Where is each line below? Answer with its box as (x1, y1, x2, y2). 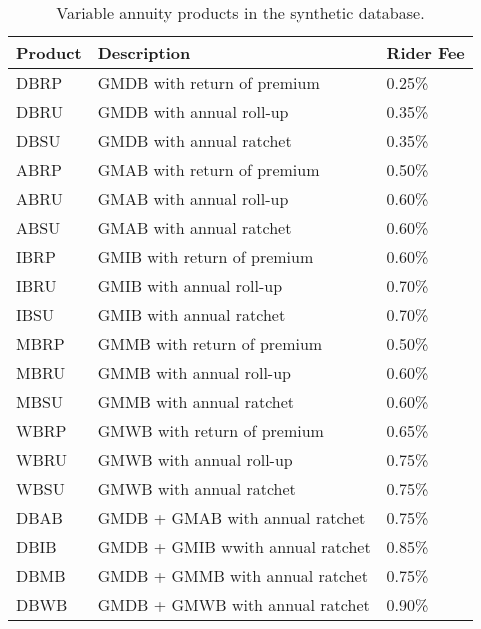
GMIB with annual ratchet (97, 303, 286, 326)
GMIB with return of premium (97, 245, 314, 268)
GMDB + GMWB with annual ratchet (97, 593, 370, 616)
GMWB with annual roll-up (97, 448, 293, 471)
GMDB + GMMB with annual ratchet (97, 564, 368, 587)
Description (97, 41, 191, 64)
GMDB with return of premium (97, 71, 320, 94)
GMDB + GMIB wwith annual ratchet (97, 535, 371, 558)
